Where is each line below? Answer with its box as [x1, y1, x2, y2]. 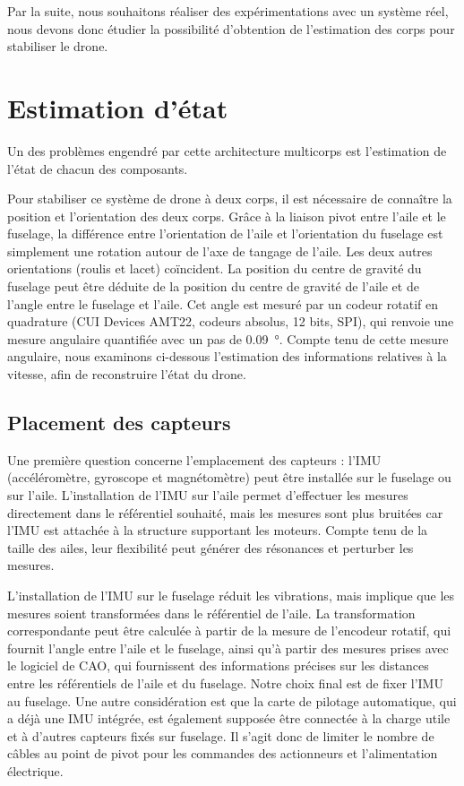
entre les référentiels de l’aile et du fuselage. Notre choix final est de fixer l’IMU [7, 673, 443, 692]
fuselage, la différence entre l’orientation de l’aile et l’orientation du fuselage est [7, 224, 443, 243]
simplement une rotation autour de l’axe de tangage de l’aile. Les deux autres [7, 241, 433, 260]
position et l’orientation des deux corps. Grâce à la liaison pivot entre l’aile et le [7, 206, 446, 225]
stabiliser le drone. [7, 37, 108, 56]
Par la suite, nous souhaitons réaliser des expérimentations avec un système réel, [7, 2, 449, 20]
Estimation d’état [7, 89, 228, 125]
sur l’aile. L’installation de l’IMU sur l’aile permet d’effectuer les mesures [7, 486, 408, 505]
